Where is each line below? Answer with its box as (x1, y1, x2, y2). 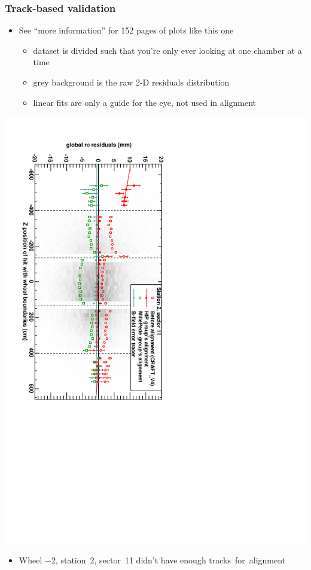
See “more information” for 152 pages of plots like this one (19, 24, 234, 36)
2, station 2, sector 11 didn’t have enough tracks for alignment (51, 553, 286, 566)
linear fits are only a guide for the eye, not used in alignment (33, 96, 257, 108)
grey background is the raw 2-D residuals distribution (33, 76, 230, 88)
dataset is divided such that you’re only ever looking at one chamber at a (33, 44, 302, 56)
